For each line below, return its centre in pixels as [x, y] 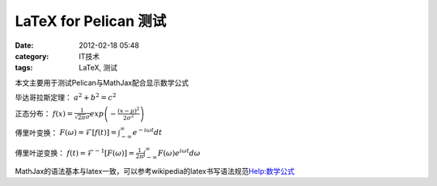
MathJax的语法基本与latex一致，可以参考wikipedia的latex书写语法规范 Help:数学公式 [155, 171]
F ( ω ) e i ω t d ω [179, 152]
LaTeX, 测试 [98, 68]
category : [32, 56]
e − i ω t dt [147, 132]
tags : [24, 68]
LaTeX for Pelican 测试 [91, 21]
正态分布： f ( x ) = [44, 113]
